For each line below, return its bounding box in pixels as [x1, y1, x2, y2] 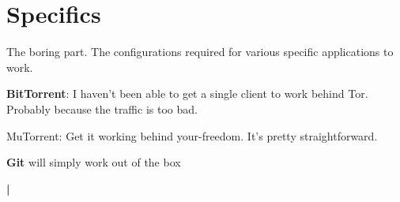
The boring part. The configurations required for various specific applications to [6, 43, 394, 60]
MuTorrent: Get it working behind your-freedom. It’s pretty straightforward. [6, 127, 378, 144]
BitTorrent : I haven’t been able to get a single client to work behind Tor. [6, 85, 368, 102]
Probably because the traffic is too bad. [6, 100, 198, 117]
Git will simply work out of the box [6, 154, 181, 170]
